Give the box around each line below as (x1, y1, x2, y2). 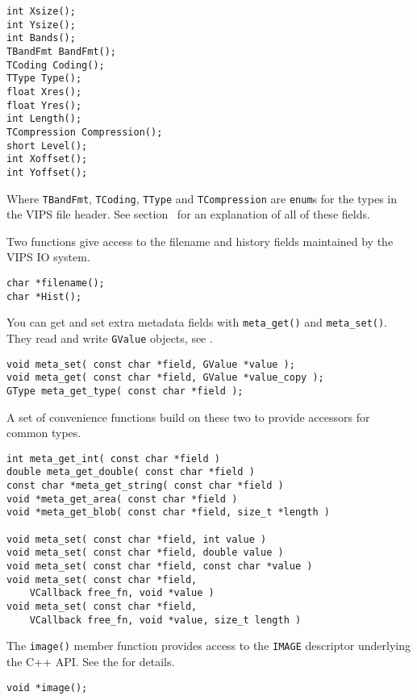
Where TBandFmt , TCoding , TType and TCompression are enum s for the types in (6, 190, 397, 206)
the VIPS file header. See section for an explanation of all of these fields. (6, 206, 370, 223)
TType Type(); (6, 73, 82, 85)
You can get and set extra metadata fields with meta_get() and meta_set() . (6, 314, 388, 331)
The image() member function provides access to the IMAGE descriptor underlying (6, 637, 411, 654)
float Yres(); (6, 99, 82, 111)
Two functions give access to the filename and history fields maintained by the (6, 232, 394, 249)
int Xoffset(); (6, 153, 88, 165)
